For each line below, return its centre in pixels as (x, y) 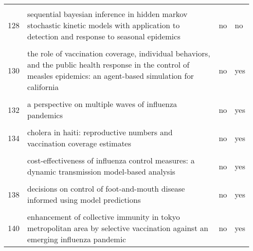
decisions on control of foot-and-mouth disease (106, 188)
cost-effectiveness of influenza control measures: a (111, 160)
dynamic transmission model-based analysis (101, 171)
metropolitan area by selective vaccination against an (118, 228)
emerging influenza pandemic (77, 239)
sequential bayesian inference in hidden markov (108, 14)
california (43, 87)
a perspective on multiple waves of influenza (102, 104)
